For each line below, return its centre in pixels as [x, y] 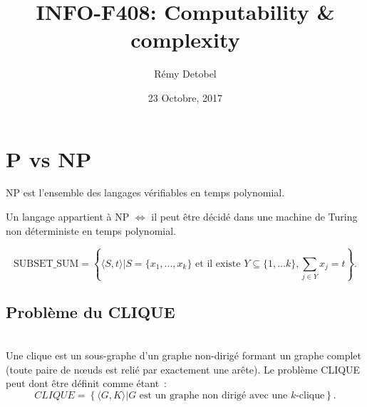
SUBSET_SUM [46, 264]
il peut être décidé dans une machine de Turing [254, 217]
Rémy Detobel [185, 74]
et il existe [218, 264]
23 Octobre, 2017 [185, 97]
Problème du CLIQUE [91, 311]
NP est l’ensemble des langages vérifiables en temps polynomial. [145, 192]
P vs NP [49, 158]
